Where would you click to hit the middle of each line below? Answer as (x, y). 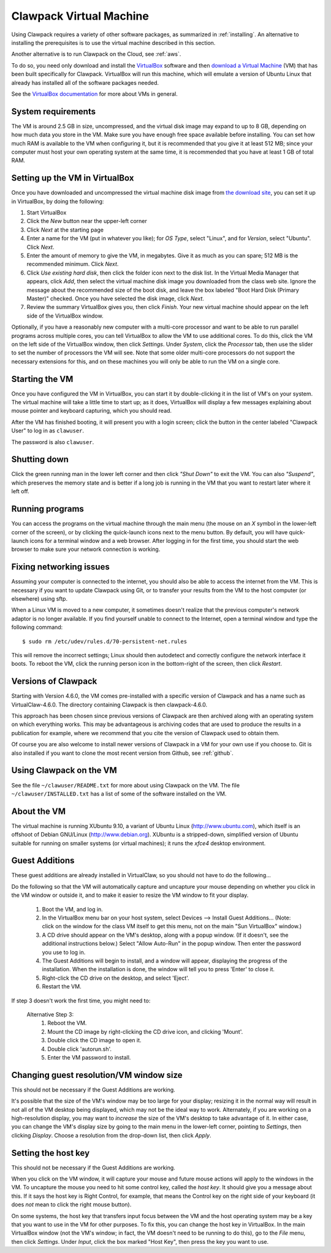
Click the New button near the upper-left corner (87, 221)
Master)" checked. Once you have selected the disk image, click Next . (116, 299)
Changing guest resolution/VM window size (97, 1075)
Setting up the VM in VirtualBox (73, 178)
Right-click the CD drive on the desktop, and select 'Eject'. (116, 978)
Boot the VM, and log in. (73, 909)
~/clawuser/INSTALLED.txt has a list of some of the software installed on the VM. (119, 794)
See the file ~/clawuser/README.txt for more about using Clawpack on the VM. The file (126, 785)
